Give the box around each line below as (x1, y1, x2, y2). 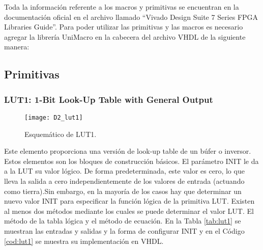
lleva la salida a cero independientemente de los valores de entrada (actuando (4, 176, 245, 186)
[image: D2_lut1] (24, 114, 83, 121)
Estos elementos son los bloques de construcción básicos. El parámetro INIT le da (4, 155, 259, 166)
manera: (4, 41, 30, 52)
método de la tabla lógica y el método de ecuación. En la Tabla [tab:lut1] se (4, 215, 241, 226)
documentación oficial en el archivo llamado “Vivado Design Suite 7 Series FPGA (4, 11, 258, 22)
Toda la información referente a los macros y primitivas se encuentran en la (4, 2, 239, 12)
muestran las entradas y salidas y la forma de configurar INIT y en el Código (4, 225, 245, 236)
